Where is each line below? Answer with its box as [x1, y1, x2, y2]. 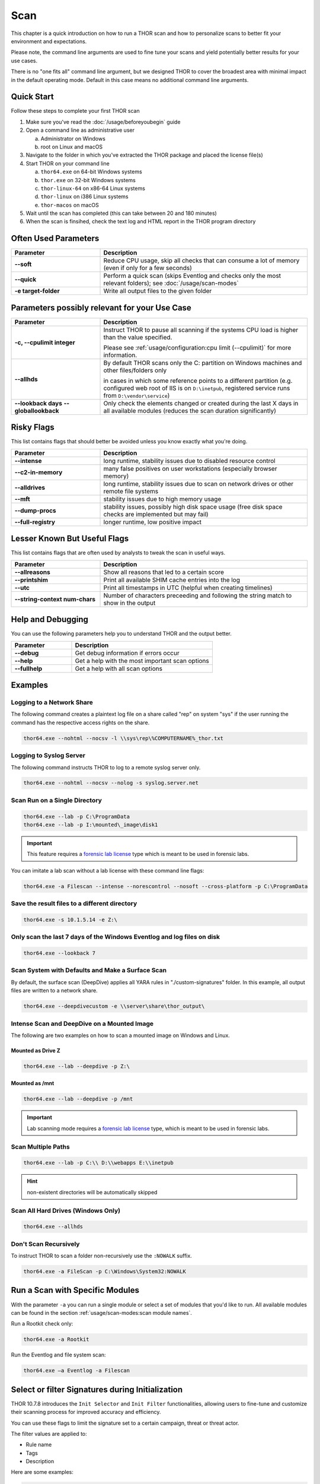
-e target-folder [14, 287, 60, 295]
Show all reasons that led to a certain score [103, 567, 225, 576]
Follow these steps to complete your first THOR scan [11, 107, 140, 115]
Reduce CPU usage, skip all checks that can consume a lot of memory [103, 256, 300, 265]
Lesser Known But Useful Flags [11, 534, 129, 544]
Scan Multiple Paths [11, 1143, 71, 1151]
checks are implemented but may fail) [103, 510, 209, 518]
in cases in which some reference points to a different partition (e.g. [103, 376, 293, 385]
